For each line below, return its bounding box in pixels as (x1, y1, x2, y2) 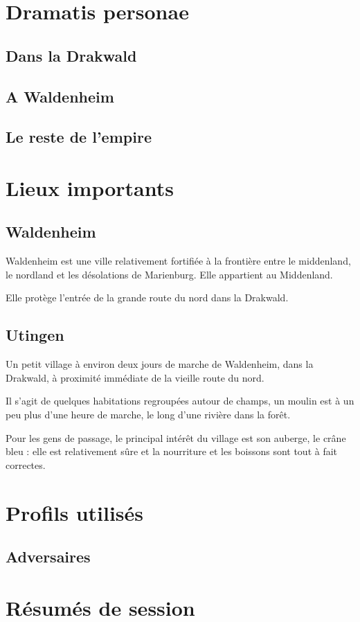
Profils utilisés (6, 498, 144, 526)
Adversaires (6, 546, 91, 567)
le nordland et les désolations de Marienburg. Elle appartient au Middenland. (6, 267, 333, 281)
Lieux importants (6, 173, 174, 202)
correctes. (6, 457, 46, 472)
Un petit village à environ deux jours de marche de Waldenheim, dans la (6, 357, 314, 371)
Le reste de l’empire (6, 126, 152, 148)
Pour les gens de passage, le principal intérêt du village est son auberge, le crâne (6, 430, 346, 445)
